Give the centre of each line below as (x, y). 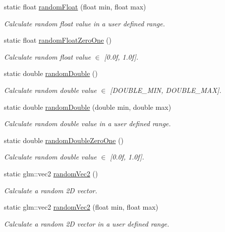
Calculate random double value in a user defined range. (87, 123)
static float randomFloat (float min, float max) (75, 6)
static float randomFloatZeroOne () (58, 40)
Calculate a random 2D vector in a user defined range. (87, 223)
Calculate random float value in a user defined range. (84, 23)
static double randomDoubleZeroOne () (64, 140)
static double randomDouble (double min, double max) (88, 107)
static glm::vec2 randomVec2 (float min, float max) (81, 207)
